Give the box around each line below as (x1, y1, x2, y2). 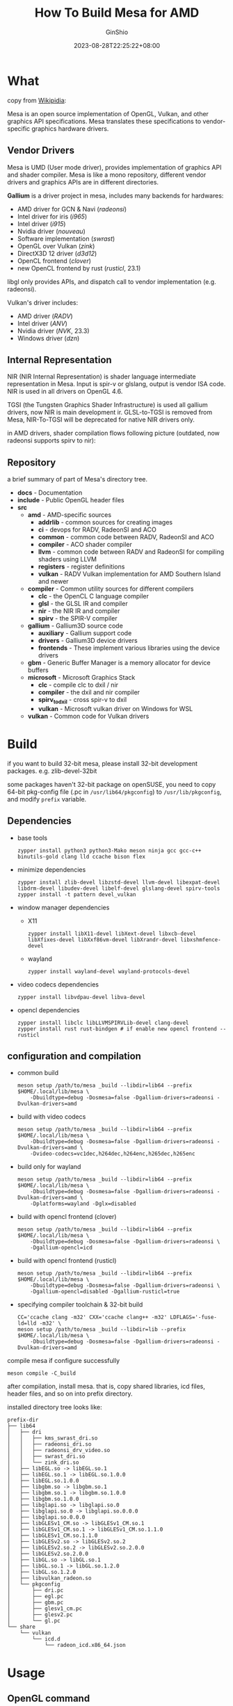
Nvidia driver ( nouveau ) (17, 227, 86, 235)
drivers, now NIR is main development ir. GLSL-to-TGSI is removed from (7, 408, 213, 417)
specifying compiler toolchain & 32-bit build (17, 1300, 143, 1309)
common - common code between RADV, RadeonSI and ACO (38, 533, 214, 541)
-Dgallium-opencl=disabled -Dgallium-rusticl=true (30, 1289, 180, 1296)
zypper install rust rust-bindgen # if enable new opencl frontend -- (17, 1025, 227, 1033)
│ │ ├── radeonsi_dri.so (7, 1441, 92, 1448)
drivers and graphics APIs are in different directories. (7, 177, 159, 186)
